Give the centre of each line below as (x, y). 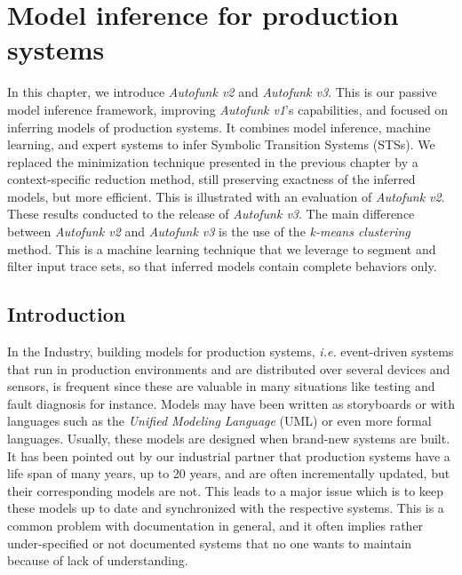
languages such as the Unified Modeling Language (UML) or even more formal (219, 421)
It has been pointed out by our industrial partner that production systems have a (229, 455)
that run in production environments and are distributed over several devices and (229, 368)
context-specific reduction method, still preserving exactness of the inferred (211, 179)
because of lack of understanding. (98, 560)
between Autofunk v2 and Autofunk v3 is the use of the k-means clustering (209, 232)
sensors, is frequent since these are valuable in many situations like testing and (221, 386)
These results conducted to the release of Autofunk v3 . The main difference (211, 214)
